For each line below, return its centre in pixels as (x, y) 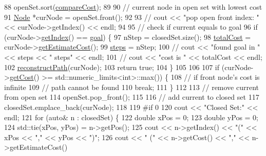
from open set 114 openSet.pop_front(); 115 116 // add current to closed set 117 (132, 97)
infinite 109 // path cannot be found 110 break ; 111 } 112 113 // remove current (132, 87)
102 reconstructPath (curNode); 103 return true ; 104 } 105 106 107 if (112, 67)
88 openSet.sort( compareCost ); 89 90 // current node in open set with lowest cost (133, 7)
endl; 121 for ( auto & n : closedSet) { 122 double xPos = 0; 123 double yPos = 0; (131, 117)
